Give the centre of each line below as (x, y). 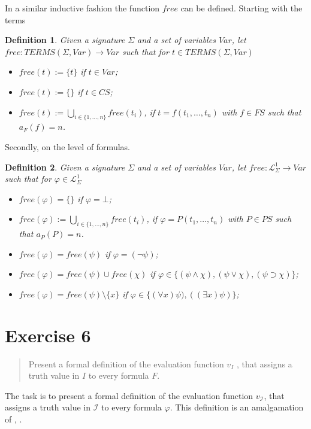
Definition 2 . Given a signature (65, 167)
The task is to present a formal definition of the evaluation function (129, 395)
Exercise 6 (48, 335)
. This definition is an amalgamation (237, 407)
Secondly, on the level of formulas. (67, 146)
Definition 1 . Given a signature (65, 40)
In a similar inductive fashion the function (82, 8)
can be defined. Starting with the (241, 8)
